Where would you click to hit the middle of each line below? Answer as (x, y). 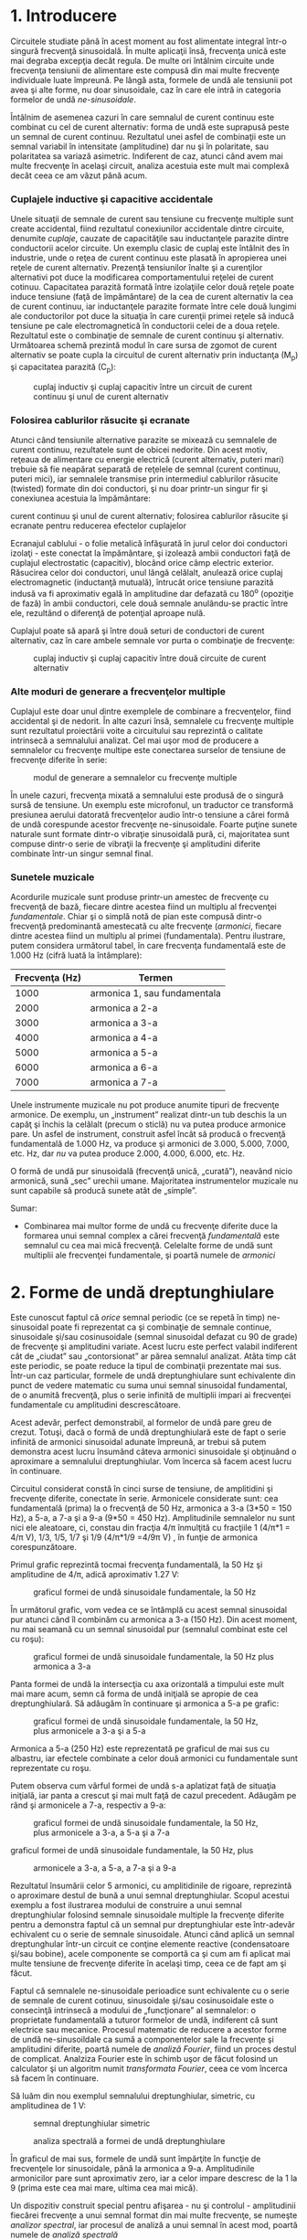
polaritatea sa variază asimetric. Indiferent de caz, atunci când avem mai (147, 155)
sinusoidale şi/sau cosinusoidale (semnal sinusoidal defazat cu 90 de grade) (154, 1337)
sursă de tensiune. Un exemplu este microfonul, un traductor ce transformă (152, 805)
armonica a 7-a (124, 1082)
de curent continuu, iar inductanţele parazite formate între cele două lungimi (153, 306)
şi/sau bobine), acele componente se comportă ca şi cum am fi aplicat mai (150, 1954)
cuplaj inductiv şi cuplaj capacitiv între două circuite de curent (150, 658)
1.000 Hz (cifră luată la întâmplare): (76, 955)
